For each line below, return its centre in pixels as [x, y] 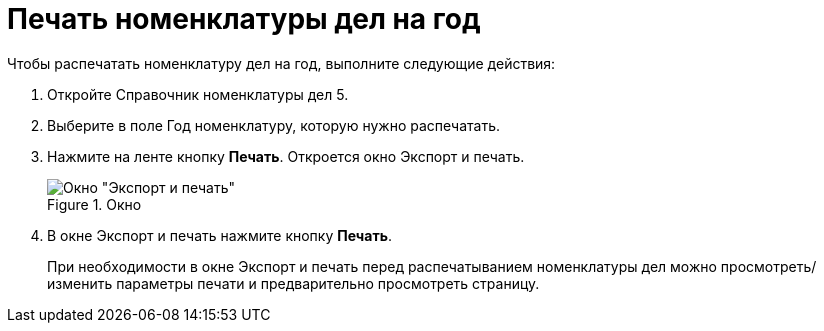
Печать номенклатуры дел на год [244, 19]
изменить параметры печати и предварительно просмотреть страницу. [293, 283]
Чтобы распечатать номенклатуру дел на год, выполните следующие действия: [281, 63]
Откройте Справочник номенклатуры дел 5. [198, 94]
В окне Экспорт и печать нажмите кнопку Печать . [219, 235]
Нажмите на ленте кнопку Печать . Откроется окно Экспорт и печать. [286, 156]
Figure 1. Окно [94, 204]
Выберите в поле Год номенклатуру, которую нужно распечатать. [273, 125]
